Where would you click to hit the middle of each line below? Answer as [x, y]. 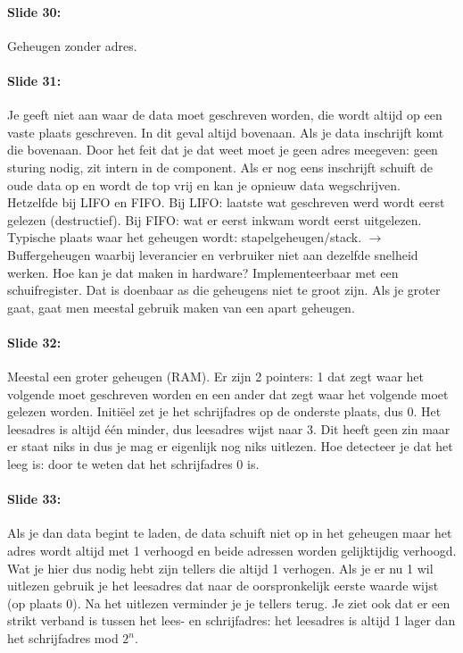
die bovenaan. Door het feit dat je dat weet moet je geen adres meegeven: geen [223, 150]
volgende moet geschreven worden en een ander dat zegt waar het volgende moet [228, 393]
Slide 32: [34, 342]
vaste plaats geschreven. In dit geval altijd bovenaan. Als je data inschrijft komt [226, 132]
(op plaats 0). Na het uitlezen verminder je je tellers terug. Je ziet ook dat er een [229, 603]
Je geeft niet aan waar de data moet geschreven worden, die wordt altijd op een [225, 115]
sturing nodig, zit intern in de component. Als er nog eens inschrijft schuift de [220, 167]
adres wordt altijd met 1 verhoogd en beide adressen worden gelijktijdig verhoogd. [232, 551]
